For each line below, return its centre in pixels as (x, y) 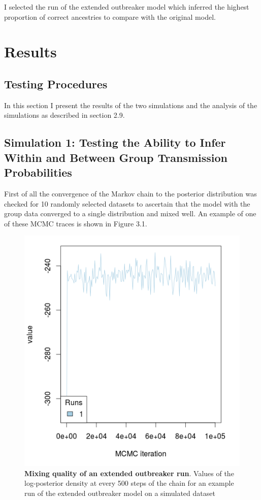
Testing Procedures (56, 84)
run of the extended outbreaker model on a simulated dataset (120, 493)
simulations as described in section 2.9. (64, 115)
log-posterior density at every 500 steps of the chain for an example (129, 483)
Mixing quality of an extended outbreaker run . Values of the (129, 473)
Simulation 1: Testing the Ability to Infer (115, 142)
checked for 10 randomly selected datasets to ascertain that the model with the (127, 203)
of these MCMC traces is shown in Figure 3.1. (76, 223)
